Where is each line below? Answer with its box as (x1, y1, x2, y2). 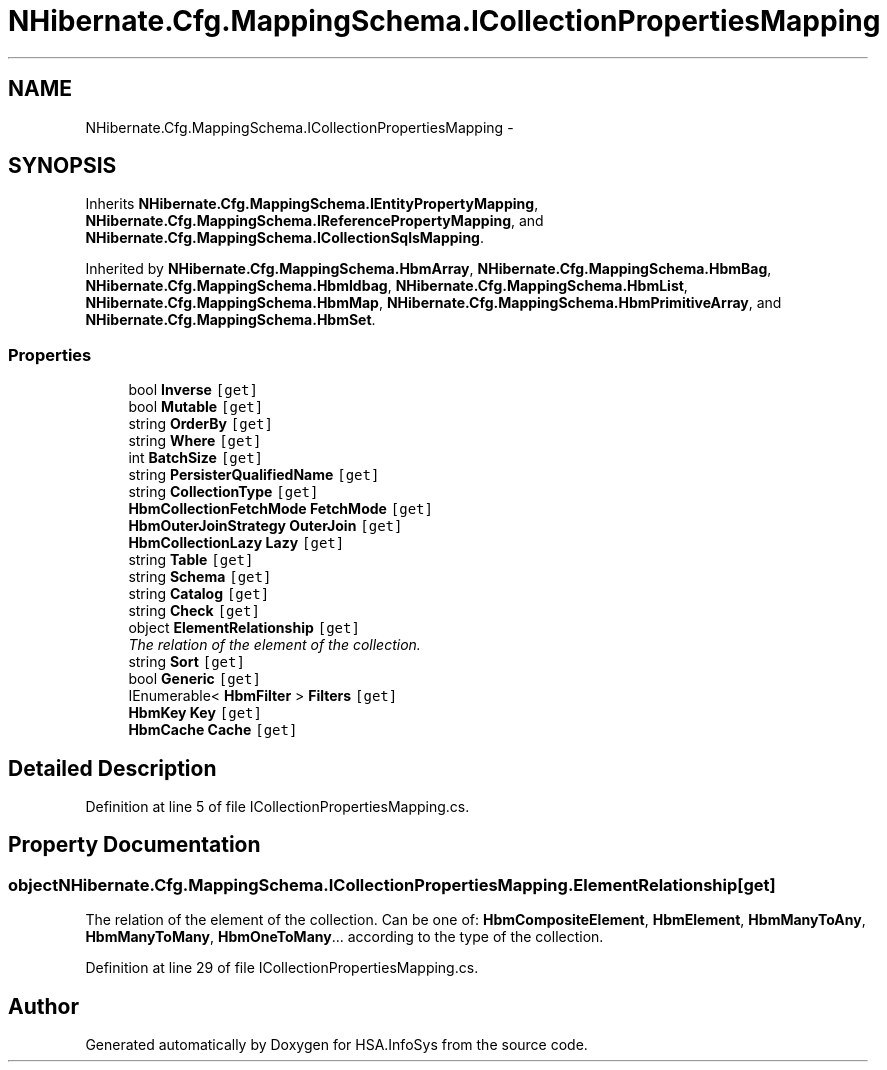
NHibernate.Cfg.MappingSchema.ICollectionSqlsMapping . (85, 229, 484, 247)
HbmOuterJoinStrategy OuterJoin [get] (128, 517, 403, 535)
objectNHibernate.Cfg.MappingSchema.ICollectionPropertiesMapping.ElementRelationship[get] (8, 874, 776, 895)
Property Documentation (8, 832, 261, 858)
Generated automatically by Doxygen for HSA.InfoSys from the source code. (85, 1036, 588, 1054)
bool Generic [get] (128, 670, 261, 688)
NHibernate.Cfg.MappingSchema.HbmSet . (85, 311, 376, 329)
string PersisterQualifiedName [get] (128, 466, 380, 484)
